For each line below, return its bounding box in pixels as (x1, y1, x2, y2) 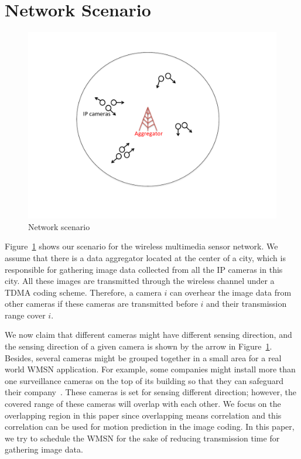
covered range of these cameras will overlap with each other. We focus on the (5, 398, 281, 410)
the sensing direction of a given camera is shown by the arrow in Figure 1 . (5, 340, 272, 352)
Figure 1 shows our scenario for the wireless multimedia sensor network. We (5, 240, 278, 252)
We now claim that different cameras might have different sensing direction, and (5, 328, 292, 341)
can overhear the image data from (170, 286, 292, 298)
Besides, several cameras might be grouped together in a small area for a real (5, 351, 282, 364)
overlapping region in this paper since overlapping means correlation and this (5, 409, 282, 421)
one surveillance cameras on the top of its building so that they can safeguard (5, 374, 284, 386)
